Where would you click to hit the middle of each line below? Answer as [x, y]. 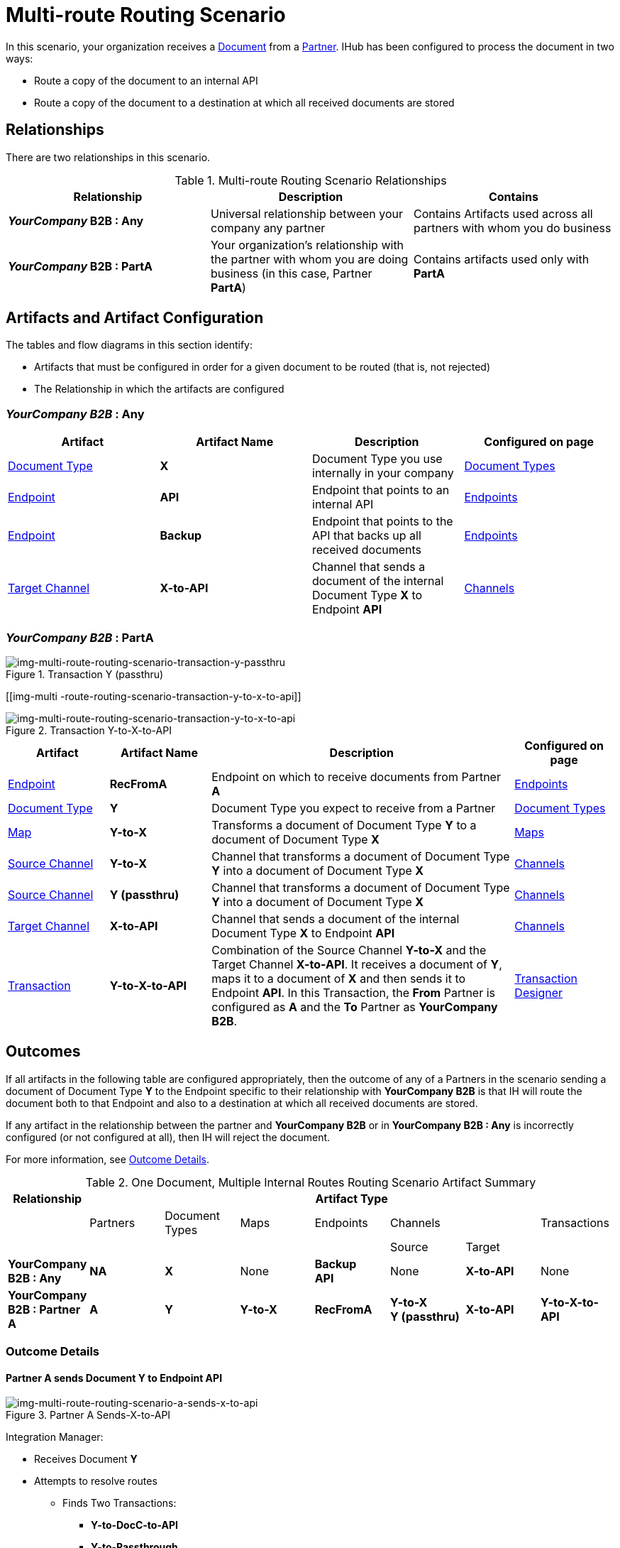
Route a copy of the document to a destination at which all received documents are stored [244, 102]
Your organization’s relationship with [307, 245]
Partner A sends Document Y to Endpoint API [114, 1378]
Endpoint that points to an [381, 490]
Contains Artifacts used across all [503, 213]
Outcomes [43, 1052]
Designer [539, 992]
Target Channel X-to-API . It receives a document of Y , [357, 964]
